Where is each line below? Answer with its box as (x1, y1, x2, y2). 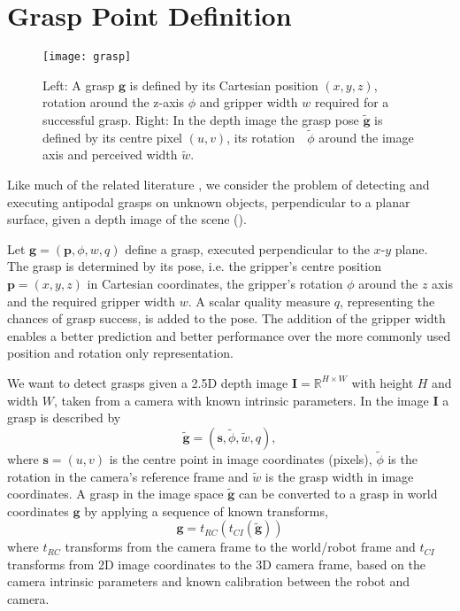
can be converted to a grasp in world (238, 484, 438, 503)
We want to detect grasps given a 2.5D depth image (7, 373, 288, 391)
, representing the (340, 291, 435, 310)
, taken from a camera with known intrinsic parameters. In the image (53, 391, 429, 409)
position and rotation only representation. (7, 344, 234, 362)
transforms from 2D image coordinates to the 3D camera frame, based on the (7, 554, 426, 573)
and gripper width (199, 93, 298, 112)
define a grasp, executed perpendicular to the (125, 239, 370, 258)
